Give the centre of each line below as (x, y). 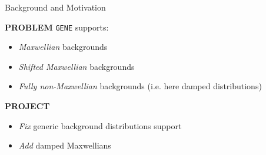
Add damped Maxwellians (65, 145)
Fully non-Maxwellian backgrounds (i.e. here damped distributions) (140, 86)
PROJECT (27, 106)
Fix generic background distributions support (100, 125)
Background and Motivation (55, 7)
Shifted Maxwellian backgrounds (77, 66)
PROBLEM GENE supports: (57, 27)
